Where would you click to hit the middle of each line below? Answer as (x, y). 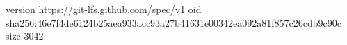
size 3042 (25, 36)
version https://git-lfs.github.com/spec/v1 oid (104, 9)
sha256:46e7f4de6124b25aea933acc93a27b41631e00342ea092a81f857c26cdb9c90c (174, 22)
